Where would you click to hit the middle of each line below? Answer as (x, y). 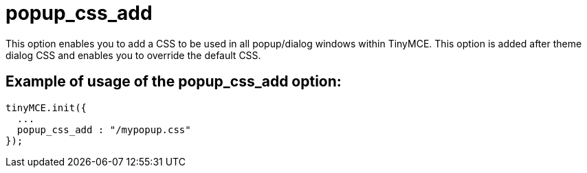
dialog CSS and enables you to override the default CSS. (133, 55)
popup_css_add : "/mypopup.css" (104, 129)
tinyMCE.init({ (46, 107)
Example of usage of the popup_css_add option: (174, 82)
